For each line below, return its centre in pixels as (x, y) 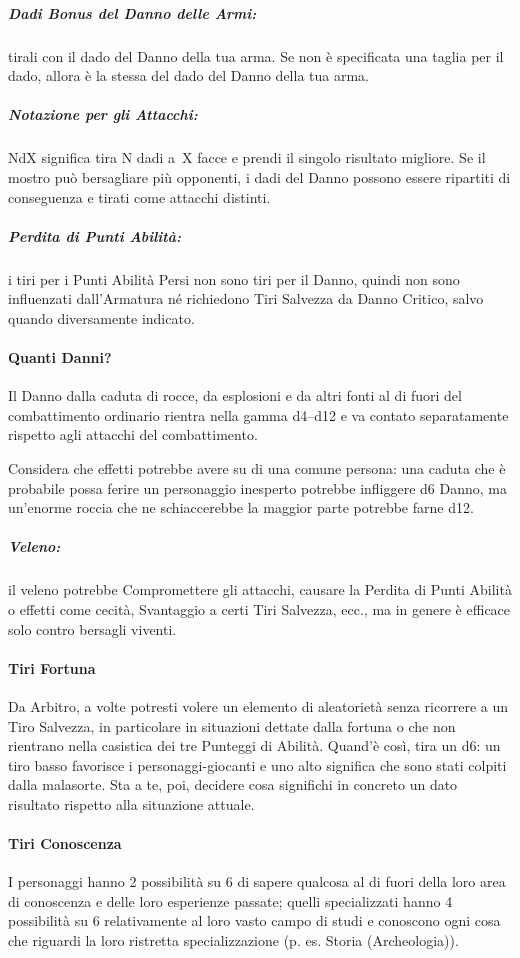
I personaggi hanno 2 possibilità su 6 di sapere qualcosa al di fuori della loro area (257, 881)
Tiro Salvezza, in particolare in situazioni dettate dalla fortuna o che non (232, 725)
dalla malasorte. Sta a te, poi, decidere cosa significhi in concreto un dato (233, 784)
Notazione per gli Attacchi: (103, 114)
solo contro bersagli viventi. (92, 628)
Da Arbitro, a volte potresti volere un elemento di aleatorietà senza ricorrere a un (258, 705)
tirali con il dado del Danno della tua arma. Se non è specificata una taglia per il (256, 55)
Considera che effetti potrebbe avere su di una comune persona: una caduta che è (257, 468)
